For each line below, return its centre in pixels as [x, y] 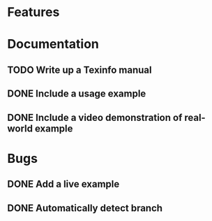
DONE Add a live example [63, 184]
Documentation [53, 44]
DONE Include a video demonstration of [95, 117]
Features [33, 12]
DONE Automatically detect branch [85, 208]
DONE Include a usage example [77, 94]
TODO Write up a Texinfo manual [79, 70]
